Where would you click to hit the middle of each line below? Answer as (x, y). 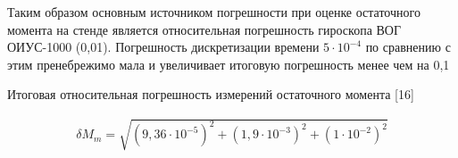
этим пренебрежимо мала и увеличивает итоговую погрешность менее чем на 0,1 (229, 64)
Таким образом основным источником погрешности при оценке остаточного (214, 12)
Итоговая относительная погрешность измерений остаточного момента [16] (211, 94)
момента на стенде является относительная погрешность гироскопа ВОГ (204, 29)
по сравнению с (408, 47)
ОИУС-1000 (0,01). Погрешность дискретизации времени (163, 47)
